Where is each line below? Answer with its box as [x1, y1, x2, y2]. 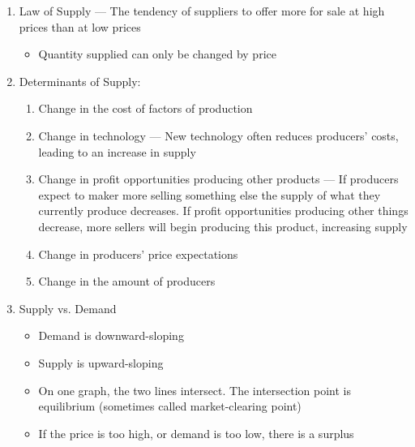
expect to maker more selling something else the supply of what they [38, 186, 381, 203]
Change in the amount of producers [38, 273, 216, 290]
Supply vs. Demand [19, 299, 117, 316]
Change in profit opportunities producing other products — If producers [38, 170, 399, 187]
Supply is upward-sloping [38, 354, 164, 371]
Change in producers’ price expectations [38, 245, 238, 262]
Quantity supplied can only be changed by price [38, 45, 276, 62]
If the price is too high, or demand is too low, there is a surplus [38, 424, 354, 441]
